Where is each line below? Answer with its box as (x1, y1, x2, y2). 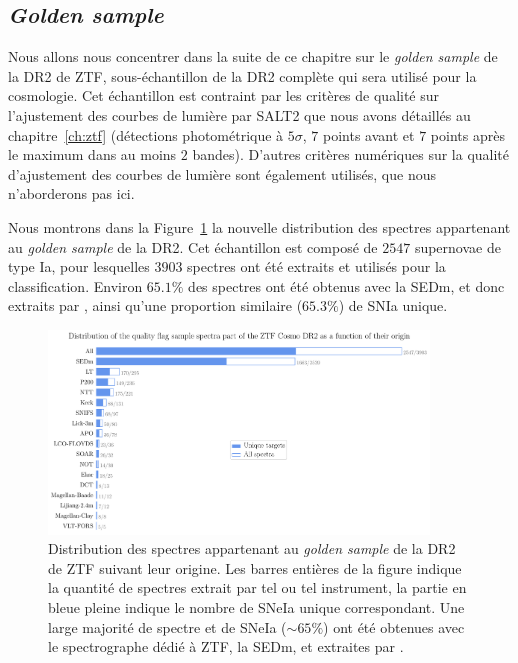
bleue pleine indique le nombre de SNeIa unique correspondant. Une (48, 597, 465, 618)
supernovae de (414, 236, 501, 257)
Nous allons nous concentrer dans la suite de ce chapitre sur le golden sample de (8, 46, 498, 67)
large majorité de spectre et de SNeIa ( (48, 616, 287, 637)
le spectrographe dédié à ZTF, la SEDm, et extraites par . (48, 636, 404, 657)
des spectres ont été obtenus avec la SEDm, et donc (188, 275, 505, 296)
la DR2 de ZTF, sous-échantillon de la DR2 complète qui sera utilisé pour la (8, 65, 477, 86)
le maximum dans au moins (8, 144, 177, 165)
